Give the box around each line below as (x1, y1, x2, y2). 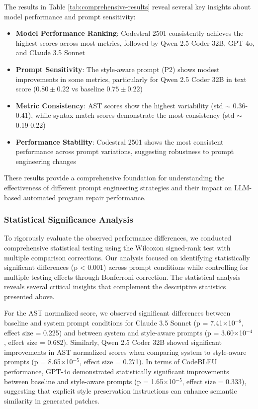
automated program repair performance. (23, 192, 146, 202)
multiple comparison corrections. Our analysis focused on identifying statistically (4, 252, 250, 262)
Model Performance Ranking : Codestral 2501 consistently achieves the (15, 28, 244, 38)
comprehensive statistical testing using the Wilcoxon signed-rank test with (4, 242, 231, 252)
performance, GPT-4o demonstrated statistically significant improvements (4, 366, 229, 377)
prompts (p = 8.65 (4, 356, 61, 367)
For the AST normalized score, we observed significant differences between (4, 308, 231, 318)
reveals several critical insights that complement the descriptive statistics (4, 281, 226, 292)
